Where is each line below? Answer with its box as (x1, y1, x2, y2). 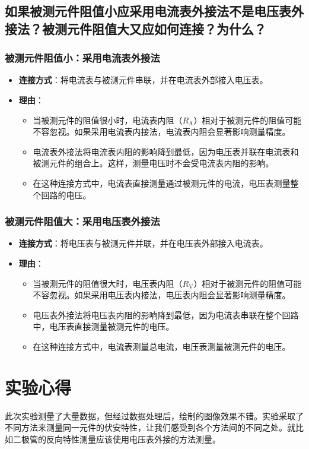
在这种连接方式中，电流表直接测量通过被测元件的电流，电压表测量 (33, 176, 291, 189)
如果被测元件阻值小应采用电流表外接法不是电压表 (5, 2, 291, 20)
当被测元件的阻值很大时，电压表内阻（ (33, 277, 183, 289)
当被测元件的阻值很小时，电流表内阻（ (33, 113, 183, 126)
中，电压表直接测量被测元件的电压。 (33, 320, 174, 333)
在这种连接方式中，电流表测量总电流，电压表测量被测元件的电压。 (33, 340, 291, 352)
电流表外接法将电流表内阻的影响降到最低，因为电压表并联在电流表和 (33, 145, 299, 157)
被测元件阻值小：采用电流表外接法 (5, 50, 160, 65)
